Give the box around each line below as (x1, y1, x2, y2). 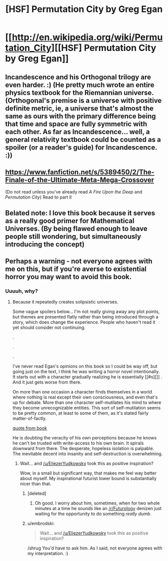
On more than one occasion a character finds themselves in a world (12, 389, 152, 395)
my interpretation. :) (27, 550, 68, 556)
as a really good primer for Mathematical (5, 216, 134, 225)
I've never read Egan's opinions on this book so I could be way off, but (12, 363, 157, 369)
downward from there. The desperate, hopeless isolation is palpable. (12, 445, 154, 451)
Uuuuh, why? (5, 287, 38, 294)
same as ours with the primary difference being (5, 111, 156, 120)
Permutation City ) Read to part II (5, 194, 72, 200)
